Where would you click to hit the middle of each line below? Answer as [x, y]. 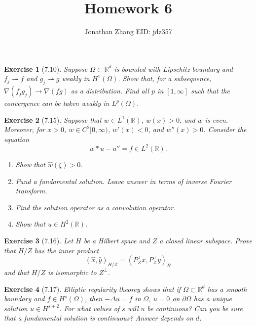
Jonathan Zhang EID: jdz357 [128, 31]
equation [17, 139]
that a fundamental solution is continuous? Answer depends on [99, 318]
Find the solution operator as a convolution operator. [95, 207]
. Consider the [225, 129]
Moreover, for [25, 129]
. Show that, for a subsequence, [165, 78]
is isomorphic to [72, 272]
